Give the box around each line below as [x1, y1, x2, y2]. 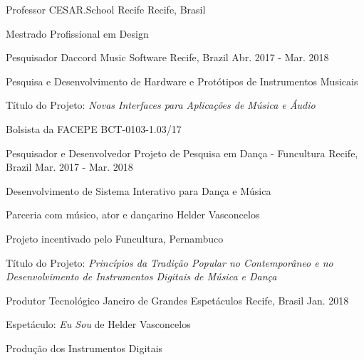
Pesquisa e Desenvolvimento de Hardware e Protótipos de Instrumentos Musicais [6, 73, 358, 88]
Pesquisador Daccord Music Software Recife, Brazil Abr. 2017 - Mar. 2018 [6, 50, 329, 65]
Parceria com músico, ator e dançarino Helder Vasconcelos [6, 207, 260, 222]
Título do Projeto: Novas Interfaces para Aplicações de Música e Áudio [6, 97, 316, 112]
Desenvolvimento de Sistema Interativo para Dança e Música [6, 183, 271, 198]
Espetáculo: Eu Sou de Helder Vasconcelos [6, 317, 191, 332]
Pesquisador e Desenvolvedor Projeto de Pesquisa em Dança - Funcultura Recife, [6, 145, 358, 160]
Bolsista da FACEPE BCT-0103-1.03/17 [6, 121, 182, 136]
